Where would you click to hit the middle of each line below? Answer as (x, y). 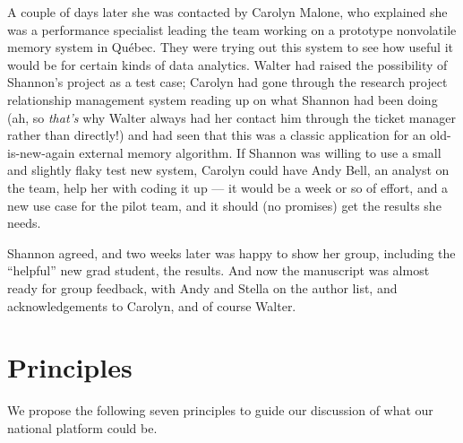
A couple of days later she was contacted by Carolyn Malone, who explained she (227, 12)
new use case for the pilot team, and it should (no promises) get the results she (224, 205)
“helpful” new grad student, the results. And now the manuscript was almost (219, 270)
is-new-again (41, 152)
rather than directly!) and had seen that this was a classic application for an (217, 135)
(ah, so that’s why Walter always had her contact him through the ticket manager (231, 117)
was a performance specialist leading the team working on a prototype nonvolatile (232, 29)
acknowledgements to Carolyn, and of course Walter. (152, 305)
